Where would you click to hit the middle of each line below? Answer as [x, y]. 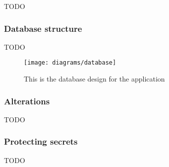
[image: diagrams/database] [70, 63]
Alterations [27, 101]
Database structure [43, 28]
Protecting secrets [41, 141]
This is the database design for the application [94, 79]
